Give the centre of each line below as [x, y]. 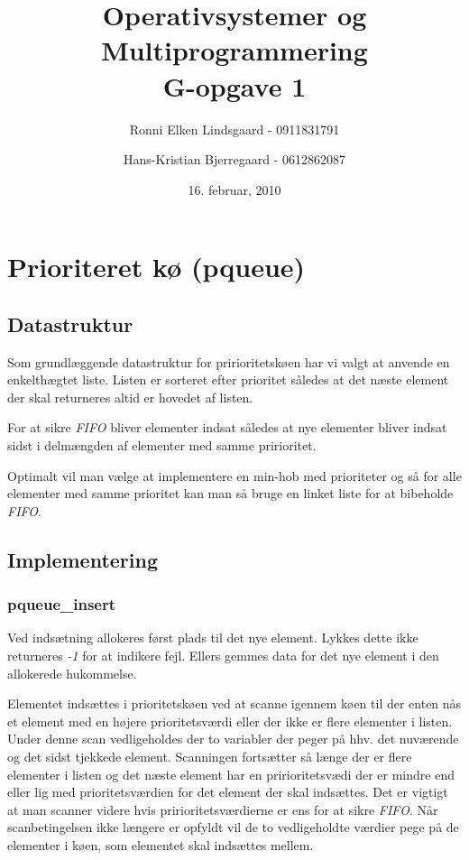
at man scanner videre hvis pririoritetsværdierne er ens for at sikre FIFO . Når [223, 809]
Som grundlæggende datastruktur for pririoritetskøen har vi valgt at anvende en [229, 361]
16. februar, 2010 [234, 189]
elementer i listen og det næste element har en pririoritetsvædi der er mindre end [231, 774]
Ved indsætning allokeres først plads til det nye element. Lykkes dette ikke [213, 638]
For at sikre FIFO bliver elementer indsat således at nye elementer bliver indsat [227, 427]
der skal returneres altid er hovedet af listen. [130, 397]
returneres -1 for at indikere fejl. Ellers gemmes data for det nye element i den [223, 656]
